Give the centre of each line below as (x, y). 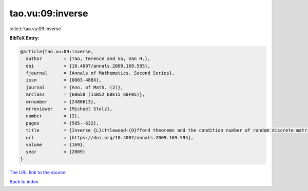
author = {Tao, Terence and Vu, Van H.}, (88, 59)
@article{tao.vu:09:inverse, (57, 51)
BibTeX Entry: (24, 38)
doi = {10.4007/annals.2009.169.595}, (88, 66)
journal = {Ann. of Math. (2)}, (74, 87)
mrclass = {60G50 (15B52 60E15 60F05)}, (85, 94)
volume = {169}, (56, 145)
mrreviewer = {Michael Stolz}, (69, 109)
